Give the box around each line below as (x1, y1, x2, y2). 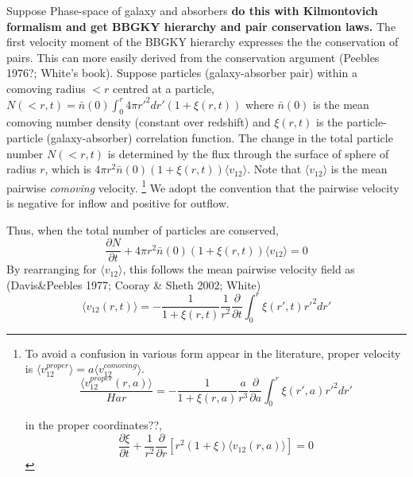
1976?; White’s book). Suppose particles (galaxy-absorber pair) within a (6, 64, 357, 81)
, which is (44, 161, 91, 177)
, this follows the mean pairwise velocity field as (122, 261, 355, 277)
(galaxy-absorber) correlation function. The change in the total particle (46, 129, 393, 145)
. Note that (247, 161, 302, 177)
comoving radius (6, 79, 86, 96)
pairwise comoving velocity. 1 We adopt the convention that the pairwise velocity (6, 176, 399, 196)
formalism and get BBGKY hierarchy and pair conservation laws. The (6, 17, 396, 34)
